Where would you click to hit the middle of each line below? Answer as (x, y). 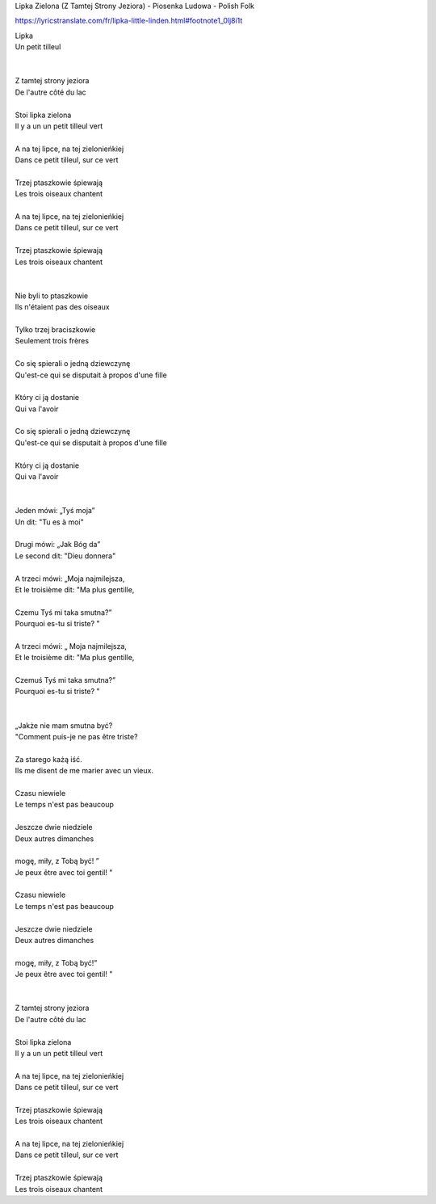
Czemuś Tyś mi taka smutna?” (65, 680)
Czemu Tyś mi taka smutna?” (63, 612)
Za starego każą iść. (48, 759)
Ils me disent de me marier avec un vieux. (84, 771)
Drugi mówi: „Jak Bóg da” (58, 545)
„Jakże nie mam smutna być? (64, 725)
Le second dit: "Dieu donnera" (65, 556)
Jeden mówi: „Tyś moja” (55, 511)
